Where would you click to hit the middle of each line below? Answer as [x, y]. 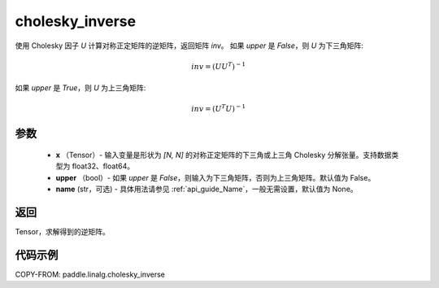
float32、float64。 [103, 166]
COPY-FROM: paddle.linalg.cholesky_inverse [90, 274]
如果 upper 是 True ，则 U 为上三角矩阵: [80, 88]
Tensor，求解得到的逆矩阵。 [62, 231]
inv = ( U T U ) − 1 [219, 108]
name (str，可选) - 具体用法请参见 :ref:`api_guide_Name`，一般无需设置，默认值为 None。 [206, 189]
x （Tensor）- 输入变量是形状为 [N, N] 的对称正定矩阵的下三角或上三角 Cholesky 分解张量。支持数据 [224, 155]
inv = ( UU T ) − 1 [219, 66]
